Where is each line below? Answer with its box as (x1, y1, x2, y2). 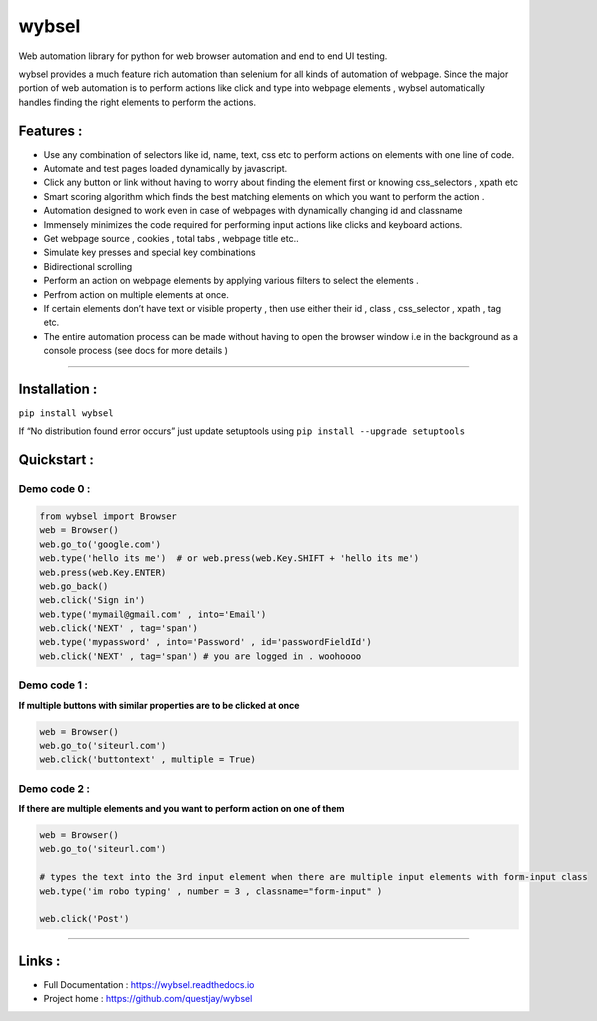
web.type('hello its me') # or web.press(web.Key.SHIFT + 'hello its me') (39, 553, 420, 564)
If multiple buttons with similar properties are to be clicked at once (18, 699, 300, 711)
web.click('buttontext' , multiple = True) (39, 754, 257, 765)
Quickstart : (18, 451, 95, 469)
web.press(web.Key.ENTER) (39, 566, 167, 578)
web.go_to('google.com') (39, 538, 162, 550)
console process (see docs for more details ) (43, 345, 229, 357)
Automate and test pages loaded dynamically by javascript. (43, 163, 288, 175)
